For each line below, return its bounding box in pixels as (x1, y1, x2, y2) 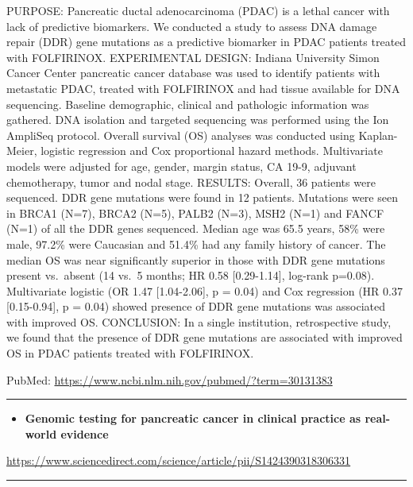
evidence (60, 425, 109, 442)
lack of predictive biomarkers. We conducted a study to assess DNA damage (6, 17, 377, 34)
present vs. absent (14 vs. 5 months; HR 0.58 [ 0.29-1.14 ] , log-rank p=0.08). (6, 267, 375, 284)
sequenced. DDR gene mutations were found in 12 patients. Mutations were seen (6, 189, 398, 206)
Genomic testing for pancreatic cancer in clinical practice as (25, 410, 361, 427)
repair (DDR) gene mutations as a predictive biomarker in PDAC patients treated (6, 33, 407, 50)
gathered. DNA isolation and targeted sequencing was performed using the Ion (6, 111, 389, 128)
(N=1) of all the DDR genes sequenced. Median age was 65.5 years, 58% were (6, 220, 385, 237)
